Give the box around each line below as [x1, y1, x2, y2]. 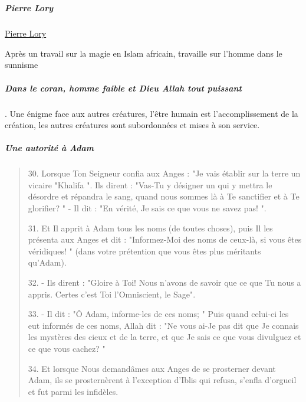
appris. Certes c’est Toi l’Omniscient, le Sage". [28, 287, 196, 300]
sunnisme [5, 58, 38, 71]
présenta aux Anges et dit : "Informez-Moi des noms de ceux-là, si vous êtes [28, 233, 302, 246]
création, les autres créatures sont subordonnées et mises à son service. [5, 119, 260, 131]
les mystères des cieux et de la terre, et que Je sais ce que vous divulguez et [28, 331, 301, 343]
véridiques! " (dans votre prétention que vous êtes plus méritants [28, 244, 261, 257]
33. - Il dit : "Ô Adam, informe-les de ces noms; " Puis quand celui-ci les [28, 308, 289, 320]
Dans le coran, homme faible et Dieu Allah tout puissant [5, 81, 242, 94]
